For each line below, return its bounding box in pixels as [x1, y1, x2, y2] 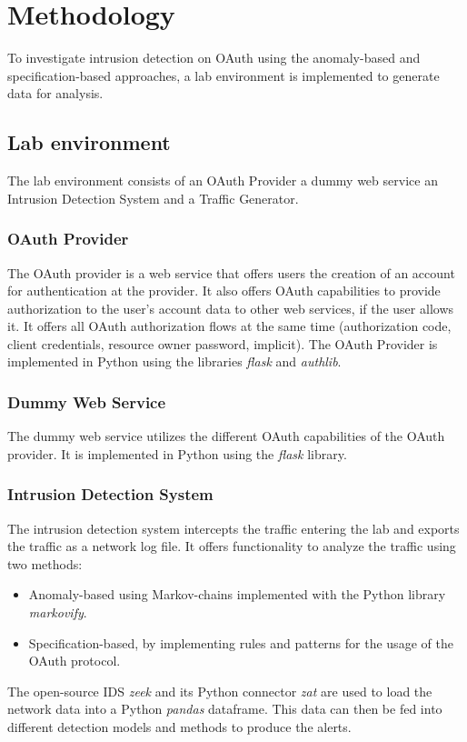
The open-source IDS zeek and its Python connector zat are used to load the [7, 681, 432, 700]
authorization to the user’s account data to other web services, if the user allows [7, 298, 454, 317]
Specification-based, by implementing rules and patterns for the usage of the [28, 633, 453, 652]
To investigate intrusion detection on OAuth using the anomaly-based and [7, 48, 421, 67]
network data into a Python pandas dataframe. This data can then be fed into [7, 699, 442, 718]
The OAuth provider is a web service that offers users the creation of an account [7, 263, 455, 282]
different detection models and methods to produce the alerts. [7, 717, 352, 737]
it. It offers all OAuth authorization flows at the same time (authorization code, [7, 316, 452, 336]
